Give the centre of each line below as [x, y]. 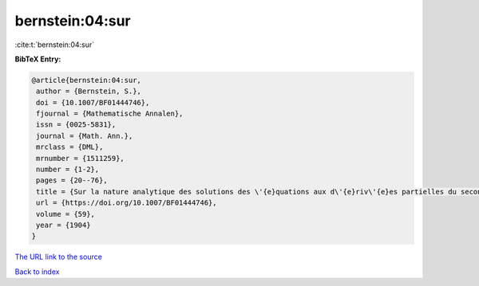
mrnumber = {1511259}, [81, 158]
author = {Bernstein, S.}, [89, 91]
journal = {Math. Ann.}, [85, 136]
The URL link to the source [59, 257]
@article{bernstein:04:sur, [86, 80]
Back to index [37, 272]
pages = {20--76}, [72, 180]
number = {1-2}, [68, 170]
